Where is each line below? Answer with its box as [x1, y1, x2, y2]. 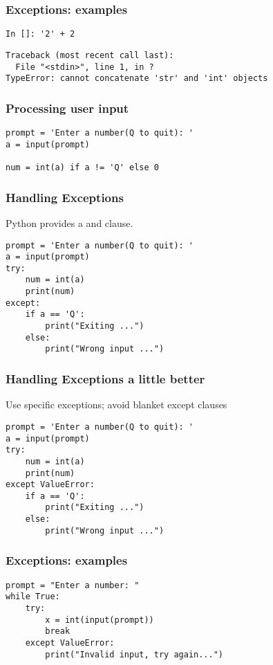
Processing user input [6, 99, 129, 116]
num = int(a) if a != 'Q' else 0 [6, 163, 159, 173]
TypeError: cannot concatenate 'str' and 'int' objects [6, 73, 268, 84]
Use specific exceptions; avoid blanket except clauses [6, 397, 227, 412]
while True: [6, 592, 60, 602]
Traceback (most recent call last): [6, 50, 174, 60]
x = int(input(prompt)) [45, 614, 154, 625]
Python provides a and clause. [6, 215, 133, 230]
